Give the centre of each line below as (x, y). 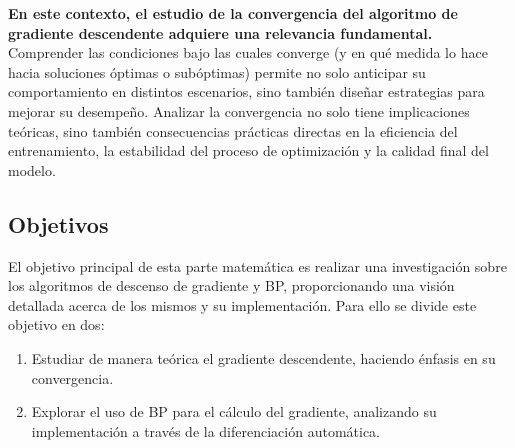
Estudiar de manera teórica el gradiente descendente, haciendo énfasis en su (263, 357)
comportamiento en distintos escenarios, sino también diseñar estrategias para (246, 91)
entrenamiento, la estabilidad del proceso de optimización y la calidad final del (248, 150)
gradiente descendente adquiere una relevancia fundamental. (220, 32)
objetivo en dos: (56, 324)
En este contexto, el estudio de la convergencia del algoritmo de (233, 13)
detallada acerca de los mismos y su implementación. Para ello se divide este (242, 304)
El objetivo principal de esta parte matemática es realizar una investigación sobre (257, 265)
